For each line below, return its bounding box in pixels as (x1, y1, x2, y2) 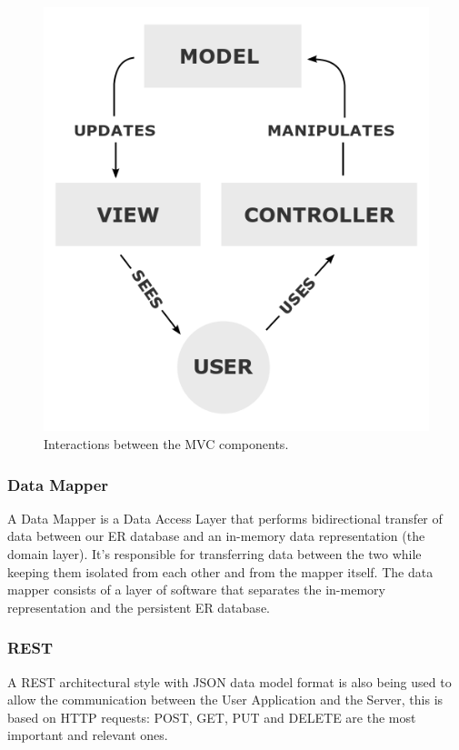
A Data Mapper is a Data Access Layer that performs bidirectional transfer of (7, 508, 443, 527)
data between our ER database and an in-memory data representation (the (7, 526, 425, 545)
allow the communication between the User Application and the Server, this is (7, 690, 444, 709)
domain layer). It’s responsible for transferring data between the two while (7, 544, 422, 563)
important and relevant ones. (7, 725, 168, 745)
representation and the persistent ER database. (7, 597, 270, 616)
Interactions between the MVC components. (44, 434, 289, 453)
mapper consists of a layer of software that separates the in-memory (7, 580, 385, 599)
